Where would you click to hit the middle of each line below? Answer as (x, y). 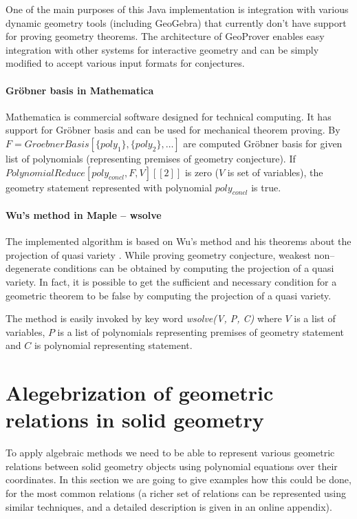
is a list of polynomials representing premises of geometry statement (201, 331)
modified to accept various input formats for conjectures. (125, 63)
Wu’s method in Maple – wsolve (84, 214)
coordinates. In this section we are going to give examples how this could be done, (178, 479)
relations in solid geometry (135, 420)
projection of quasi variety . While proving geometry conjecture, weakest (159, 254)
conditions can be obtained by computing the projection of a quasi (194, 268)
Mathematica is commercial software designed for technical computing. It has (169, 116)
